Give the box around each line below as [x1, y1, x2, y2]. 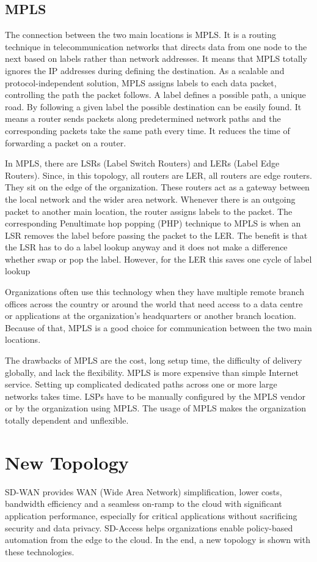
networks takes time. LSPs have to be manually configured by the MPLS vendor [5, 389, 305, 402]
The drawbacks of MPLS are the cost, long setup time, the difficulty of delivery [5, 354, 302, 367]
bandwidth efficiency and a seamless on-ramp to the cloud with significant [5, 497, 282, 510]
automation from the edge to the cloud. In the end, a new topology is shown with [5, 533, 310, 546]
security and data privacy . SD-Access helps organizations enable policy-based [5, 521, 293, 534]
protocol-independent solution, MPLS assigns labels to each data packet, [5, 76, 277, 89]
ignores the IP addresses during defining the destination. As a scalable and [5, 64, 285, 77]
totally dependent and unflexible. [5, 414, 129, 427]
